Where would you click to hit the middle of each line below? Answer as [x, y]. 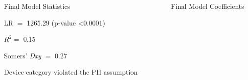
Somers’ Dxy [23, 55]
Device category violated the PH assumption [71, 72]
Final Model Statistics [37, 6]
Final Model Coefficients [207, 6]
